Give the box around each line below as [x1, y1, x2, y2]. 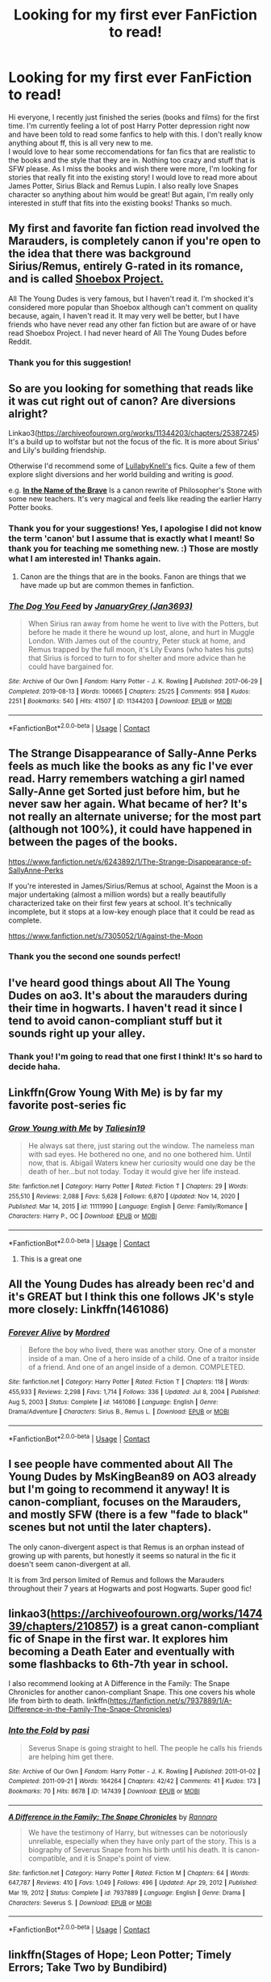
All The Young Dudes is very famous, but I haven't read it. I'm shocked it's [8, 294, 254, 303]
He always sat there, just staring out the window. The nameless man [27, 1141, 255, 1151]
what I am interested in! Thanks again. [8, 553, 161, 564]
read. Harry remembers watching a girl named [8, 772, 245, 786]
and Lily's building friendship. [8, 446, 106, 455]
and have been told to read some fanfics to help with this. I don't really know [8, 129, 263, 139]
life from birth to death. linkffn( [8, 1696, 110, 1705]
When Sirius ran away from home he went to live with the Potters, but [27, 619, 259, 628]
